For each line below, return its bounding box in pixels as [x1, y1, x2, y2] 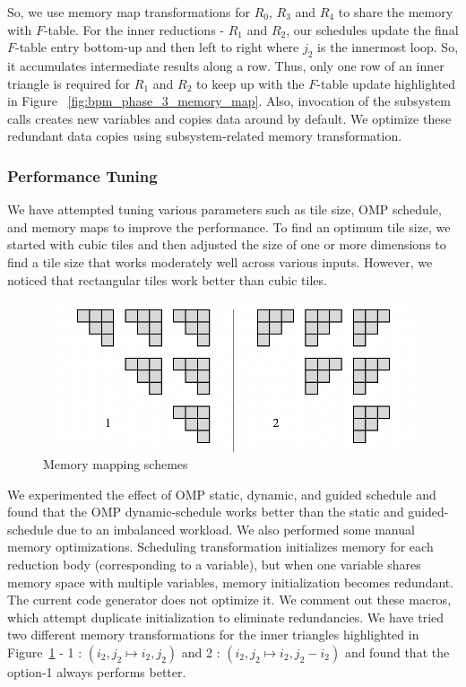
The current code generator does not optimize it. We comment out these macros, [7, 590, 452, 609]
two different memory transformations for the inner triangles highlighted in [7, 625, 419, 644]
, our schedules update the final [286, 20, 459, 39]
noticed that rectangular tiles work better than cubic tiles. [7, 270, 327, 289]
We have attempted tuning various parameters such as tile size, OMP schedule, [7, 200, 442, 219]
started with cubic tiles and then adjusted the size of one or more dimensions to [7, 235, 446, 254]
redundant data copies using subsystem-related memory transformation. [7, 126, 402, 145]
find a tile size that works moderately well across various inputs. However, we [7, 252, 433, 271]
